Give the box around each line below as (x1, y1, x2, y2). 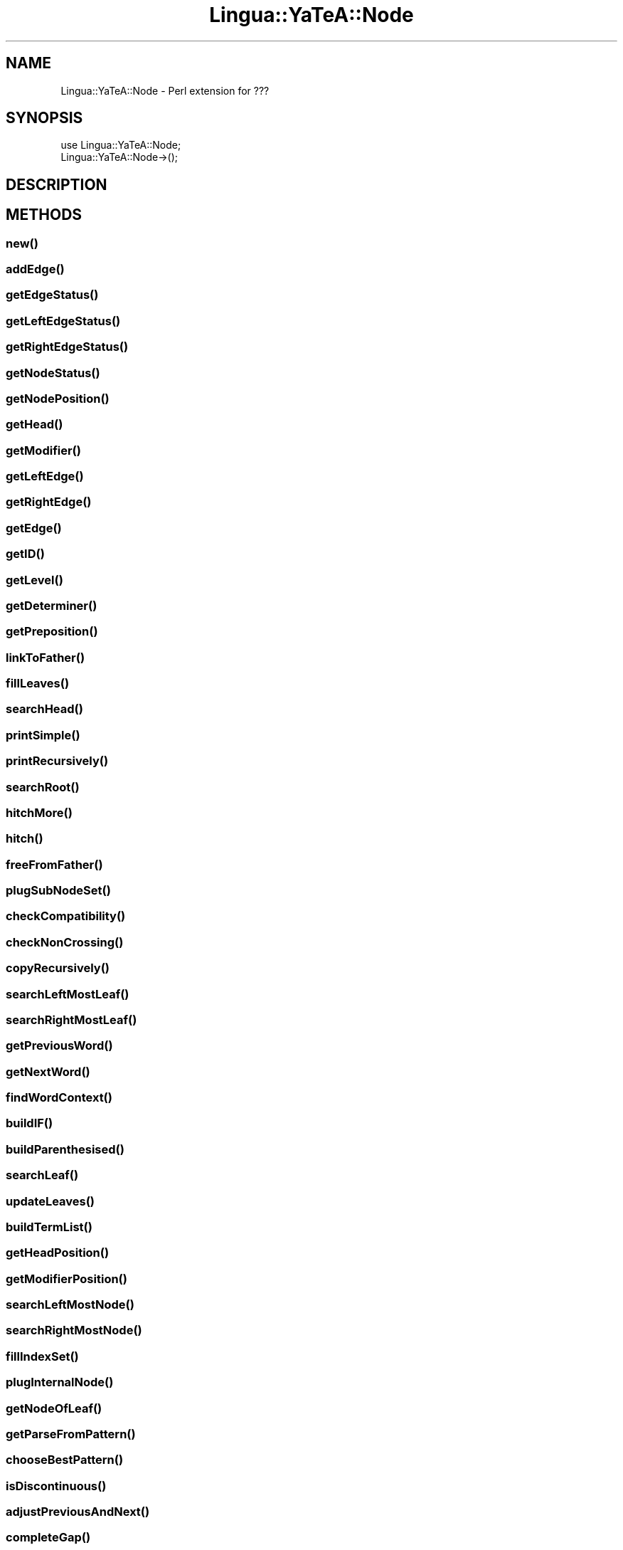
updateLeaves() (6, 1193, 95, 1208)
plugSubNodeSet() (6, 883, 111, 898)
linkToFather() (6, 650, 85, 665)
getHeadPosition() (6, 1245, 110, 1260)
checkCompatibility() (6, 909, 126, 924)
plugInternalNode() (6, 1375, 114, 1390)
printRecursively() (6, 754, 109, 769)
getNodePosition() (6, 391, 110, 406)
